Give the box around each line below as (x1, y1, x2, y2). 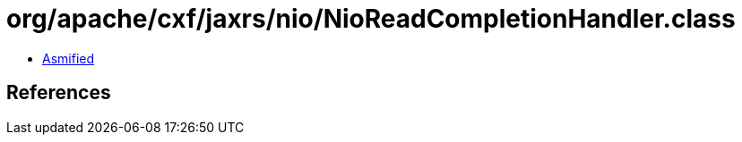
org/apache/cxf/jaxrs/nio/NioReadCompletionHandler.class (6, 4, 736, 34)
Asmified (42, 50, 95, 66)
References (6, 81, 111, 104)
